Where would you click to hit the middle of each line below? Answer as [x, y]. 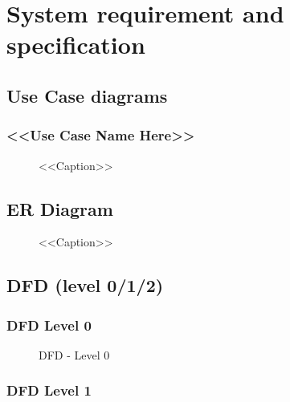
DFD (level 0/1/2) [85, 285]
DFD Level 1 [49, 390]
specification [76, 45]
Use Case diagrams [87, 95]
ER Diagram [60, 208]
